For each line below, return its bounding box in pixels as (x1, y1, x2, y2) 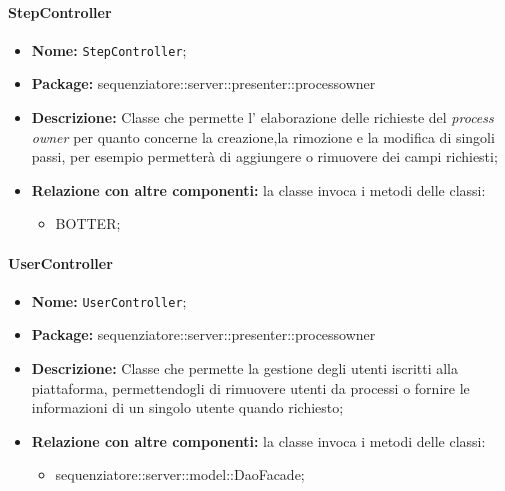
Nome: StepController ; (31, 39, 187, 60)
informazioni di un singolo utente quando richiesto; (31, 397, 344, 418)
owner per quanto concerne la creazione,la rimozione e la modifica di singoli (31, 126, 495, 147)
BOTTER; (55, 213, 121, 234)
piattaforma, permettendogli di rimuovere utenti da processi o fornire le (31, 377, 470, 398)
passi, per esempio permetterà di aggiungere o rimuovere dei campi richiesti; (31, 146, 498, 167)
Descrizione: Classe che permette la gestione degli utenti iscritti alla (31, 358, 458, 379)
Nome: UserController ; (31, 290, 187, 311)
